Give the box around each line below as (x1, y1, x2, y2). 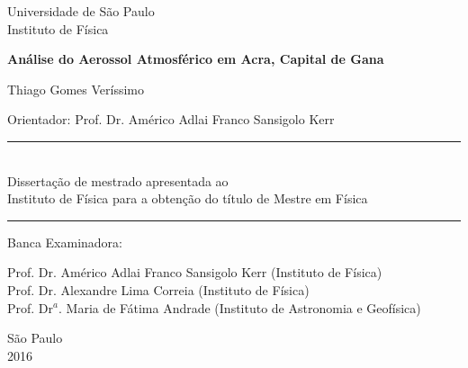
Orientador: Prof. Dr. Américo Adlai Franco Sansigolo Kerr (7, 110, 335, 129)
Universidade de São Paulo (7, 2, 155, 20)
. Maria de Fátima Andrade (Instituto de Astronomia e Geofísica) (58, 298, 421, 317)
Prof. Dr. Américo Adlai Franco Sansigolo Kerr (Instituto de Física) (7, 263, 382, 282)
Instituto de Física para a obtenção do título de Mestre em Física (7, 189, 368, 208)
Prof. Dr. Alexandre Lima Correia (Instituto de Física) (7, 280, 310, 299)
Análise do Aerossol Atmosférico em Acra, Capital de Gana (7, 49, 384, 68)
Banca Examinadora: (7, 232, 123, 251)
